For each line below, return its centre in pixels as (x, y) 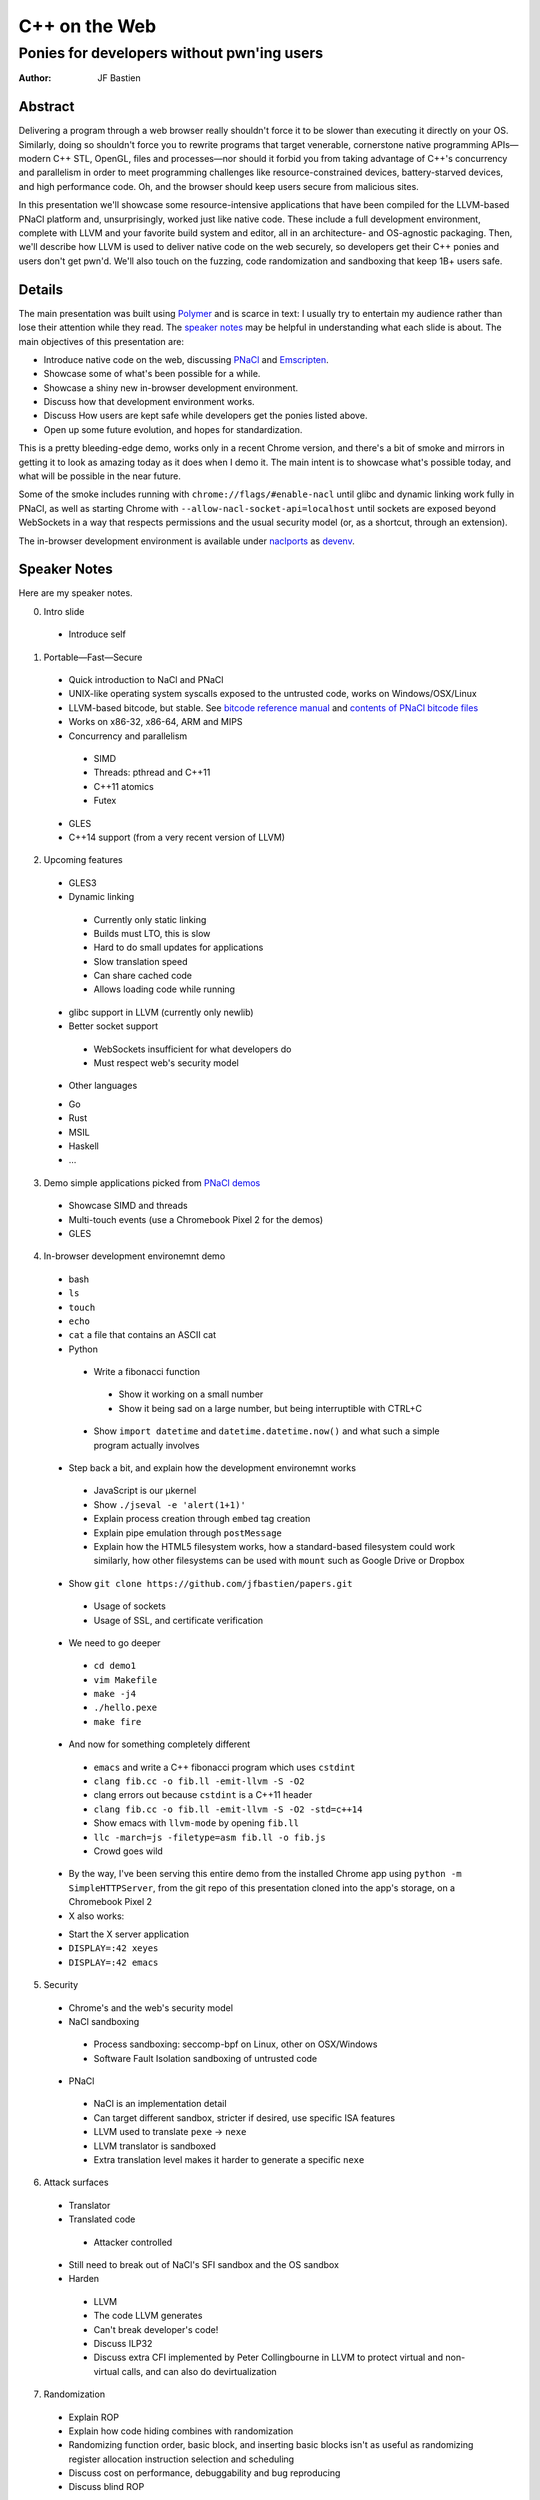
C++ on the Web (87, 26)
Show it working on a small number (191, 1394)
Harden (84, 2279)
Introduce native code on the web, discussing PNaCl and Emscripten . (186, 359)
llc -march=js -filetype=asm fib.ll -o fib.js (209, 1837)
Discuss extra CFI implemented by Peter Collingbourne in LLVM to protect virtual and (268, 2357)
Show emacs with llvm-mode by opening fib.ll (196, 1823)
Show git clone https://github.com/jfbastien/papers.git (210, 1583)
